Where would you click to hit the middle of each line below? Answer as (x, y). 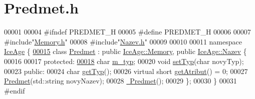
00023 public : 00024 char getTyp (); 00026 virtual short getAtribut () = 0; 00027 (126, 71)
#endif (15, 90)
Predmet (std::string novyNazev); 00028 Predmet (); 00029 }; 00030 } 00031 (120, 81)
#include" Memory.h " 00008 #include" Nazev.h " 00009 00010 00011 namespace (123, 41)
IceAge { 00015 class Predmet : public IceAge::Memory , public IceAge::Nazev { (125, 51)
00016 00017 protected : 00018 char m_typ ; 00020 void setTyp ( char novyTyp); (124, 61)
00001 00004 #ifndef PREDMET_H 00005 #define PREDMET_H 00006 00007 (127, 32)
